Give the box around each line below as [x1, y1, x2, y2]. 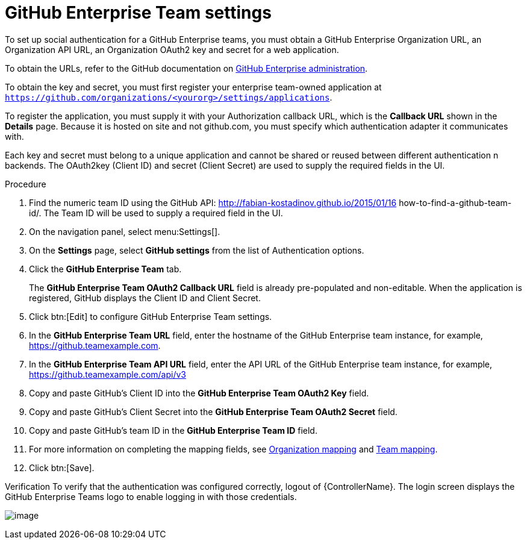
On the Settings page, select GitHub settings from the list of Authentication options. [29, 245, 364, 255]
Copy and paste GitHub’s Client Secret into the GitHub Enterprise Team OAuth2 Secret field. [29, 406, 398, 417]
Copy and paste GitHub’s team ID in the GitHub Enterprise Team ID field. [29, 425, 317, 436]
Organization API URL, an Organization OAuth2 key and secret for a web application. [5, 44, 339, 55]
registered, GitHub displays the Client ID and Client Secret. [29, 292, 261, 303]
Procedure [5, 178, 46, 189]
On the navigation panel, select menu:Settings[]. [29, 226, 220, 237]
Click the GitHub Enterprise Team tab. [29, 263, 182, 274]
